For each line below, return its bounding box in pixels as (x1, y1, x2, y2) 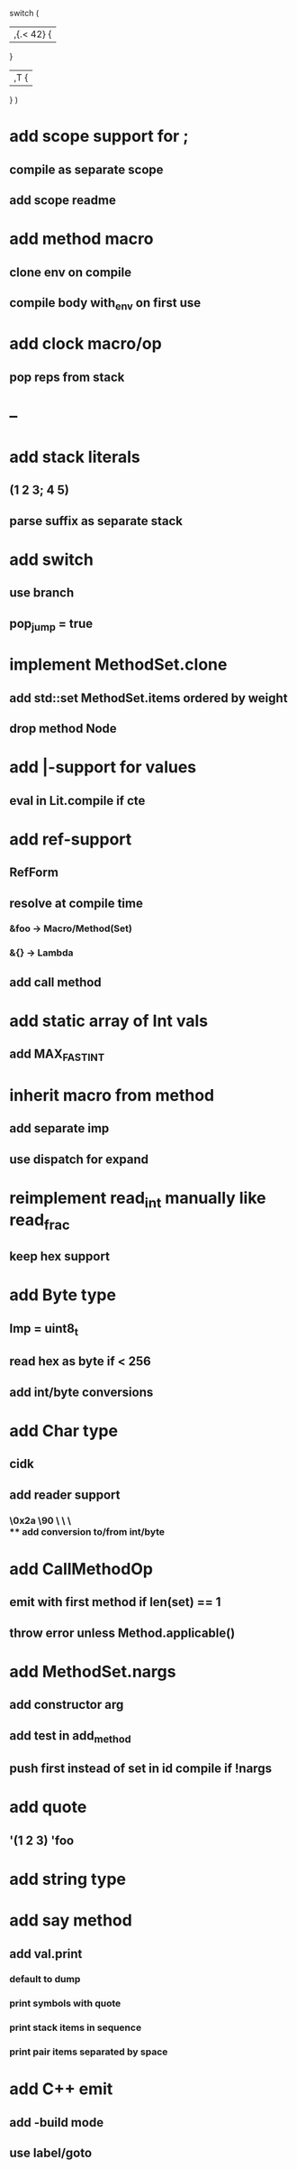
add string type (9, 1869, 127, 1889)
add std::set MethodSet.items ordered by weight (9, 690, 288, 706)
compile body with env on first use (9, 295, 202, 313)
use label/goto (9, 2146, 93, 2161)
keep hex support (9, 1249, 111, 1264)
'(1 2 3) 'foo (9, 1832, 75, 1848)
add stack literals (9, 447, 141, 467)
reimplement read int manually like (9, 1187, 266, 1212)
